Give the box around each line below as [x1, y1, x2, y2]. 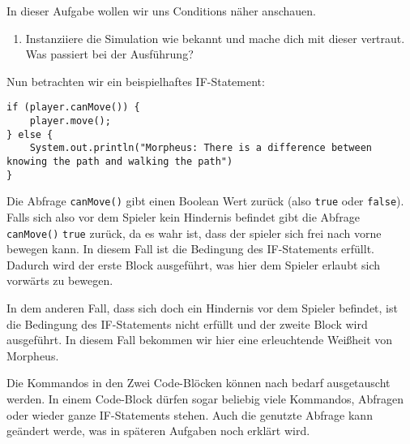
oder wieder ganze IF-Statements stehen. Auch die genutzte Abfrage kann [6, 406, 373, 423]
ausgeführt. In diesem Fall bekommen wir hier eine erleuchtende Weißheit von [6, 331, 393, 348]
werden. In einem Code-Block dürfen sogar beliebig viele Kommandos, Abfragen [6, 390, 404, 407]
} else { [6, 128, 53, 140]
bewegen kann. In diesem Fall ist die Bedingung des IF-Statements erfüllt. [6, 240, 374, 257]
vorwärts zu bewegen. [6, 272, 113, 289]
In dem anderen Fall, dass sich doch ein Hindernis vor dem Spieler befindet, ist [6, 300, 398, 316]
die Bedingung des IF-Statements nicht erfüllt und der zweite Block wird [6, 315, 368, 332]
